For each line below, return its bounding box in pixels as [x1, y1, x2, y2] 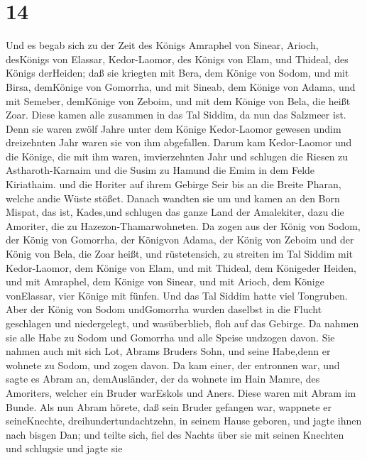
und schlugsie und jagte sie [6, 441, 123, 456]
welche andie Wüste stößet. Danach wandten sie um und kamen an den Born [6, 190, 340, 205]
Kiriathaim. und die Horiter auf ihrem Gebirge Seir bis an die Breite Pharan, [6, 177, 341, 192]
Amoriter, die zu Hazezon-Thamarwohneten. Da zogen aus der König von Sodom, [6, 218, 361, 233]
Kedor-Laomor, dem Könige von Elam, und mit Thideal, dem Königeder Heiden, [6, 260, 357, 275]
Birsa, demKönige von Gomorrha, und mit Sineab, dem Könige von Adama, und [6, 79, 356, 94]
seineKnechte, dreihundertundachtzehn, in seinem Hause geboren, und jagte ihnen [6, 413, 362, 428]
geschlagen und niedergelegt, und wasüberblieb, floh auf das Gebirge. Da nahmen [6, 316, 359, 330]
